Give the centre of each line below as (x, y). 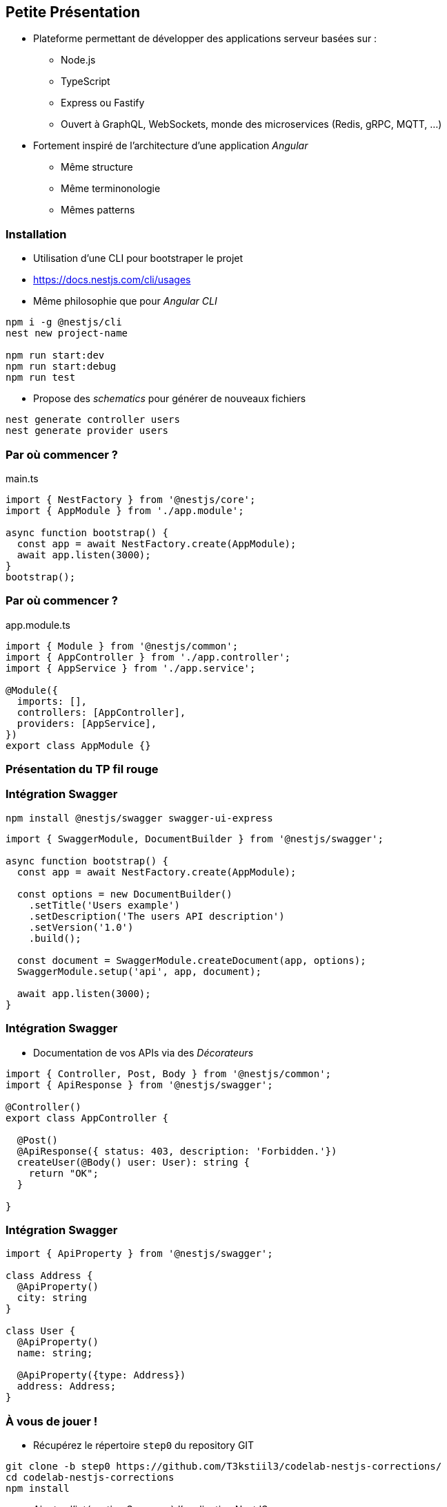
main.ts (22, 478)
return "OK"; (63, 1173)
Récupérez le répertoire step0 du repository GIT (144, 1446)
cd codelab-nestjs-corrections (90, 1478)
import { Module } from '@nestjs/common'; (122, 646)
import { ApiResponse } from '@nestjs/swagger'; (139, 1084)
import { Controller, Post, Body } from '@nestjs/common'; (169, 1073)
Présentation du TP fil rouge (82, 769)
